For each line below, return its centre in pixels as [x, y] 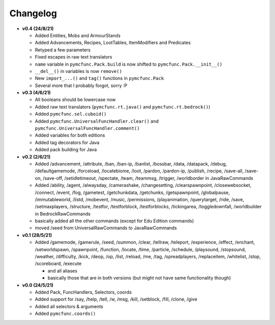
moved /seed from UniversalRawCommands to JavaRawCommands [106, 228]
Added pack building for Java [66, 150]
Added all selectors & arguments [69, 306]
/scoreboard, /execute [58, 264]
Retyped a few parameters [63, 50]
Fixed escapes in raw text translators [74, 57]
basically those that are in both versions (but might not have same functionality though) [139, 278]
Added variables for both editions [70, 136]
